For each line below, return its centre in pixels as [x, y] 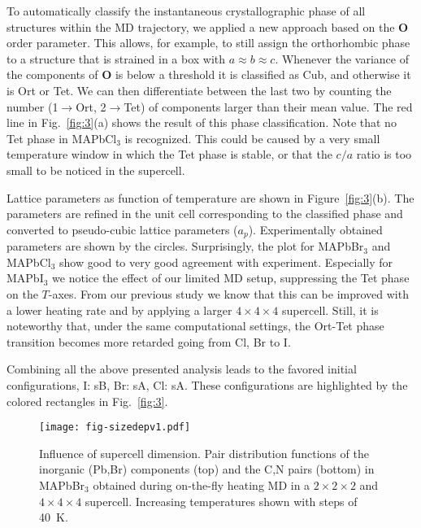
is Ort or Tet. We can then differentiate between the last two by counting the [199, 90]
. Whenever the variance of [342, 58]
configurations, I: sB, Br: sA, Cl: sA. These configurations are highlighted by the [207, 384]
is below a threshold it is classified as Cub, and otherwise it [263, 74]
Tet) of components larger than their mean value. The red [268, 106]
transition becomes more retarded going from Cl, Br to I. [149, 341]
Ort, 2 [91, 106]
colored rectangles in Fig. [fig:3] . [87, 401]
